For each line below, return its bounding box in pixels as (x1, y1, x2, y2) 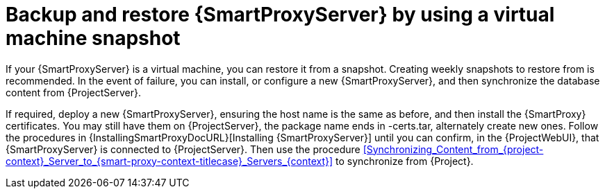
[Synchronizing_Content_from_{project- (363, 143, 544, 155)
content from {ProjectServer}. (6, 86, 142, 98)
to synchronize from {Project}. (335, 155, 474, 167)
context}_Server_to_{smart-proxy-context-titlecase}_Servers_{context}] (6, 155, 333, 167)
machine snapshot (6, 26, 181, 50)
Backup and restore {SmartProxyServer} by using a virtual (6, 3, 555, 26)
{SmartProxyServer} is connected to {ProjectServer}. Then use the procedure (6, 143, 360, 155)
